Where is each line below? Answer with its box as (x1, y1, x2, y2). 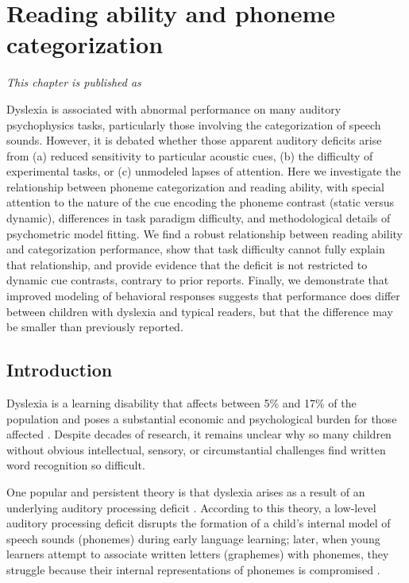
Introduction (6, 357, 113, 382)
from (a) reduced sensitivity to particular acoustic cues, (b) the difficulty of (6, 147, 373, 164)
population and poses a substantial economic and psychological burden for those (6, 410, 397, 427)
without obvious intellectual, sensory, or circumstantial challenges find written (6, 441, 386, 458)
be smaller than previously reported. (6, 319, 183, 335)
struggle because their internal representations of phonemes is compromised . (6, 561, 380, 577)
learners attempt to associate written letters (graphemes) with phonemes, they (6, 546, 389, 562)
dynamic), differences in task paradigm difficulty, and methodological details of (6, 210, 391, 226)
